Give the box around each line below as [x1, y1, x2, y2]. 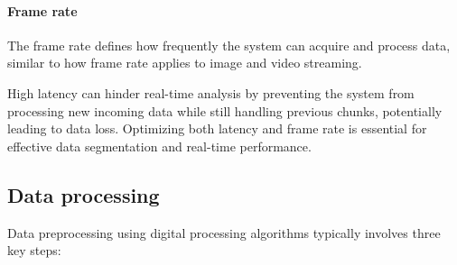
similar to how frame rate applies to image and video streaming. [7, 53, 362, 72]
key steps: [7, 241, 61, 260]
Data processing [7, 180, 160, 208]
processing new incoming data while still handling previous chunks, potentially [7, 101, 443, 120]
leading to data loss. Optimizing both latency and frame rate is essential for [7, 119, 427, 138]
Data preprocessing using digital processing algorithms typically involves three [7, 223, 441, 242]
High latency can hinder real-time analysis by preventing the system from [7, 83, 415, 102]
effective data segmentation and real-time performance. [7, 136, 312, 155]
